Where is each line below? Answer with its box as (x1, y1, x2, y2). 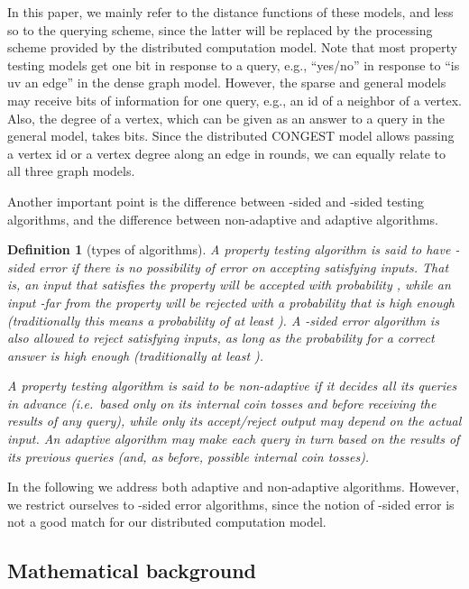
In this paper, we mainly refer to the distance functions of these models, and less (7, 3, 454, 21)
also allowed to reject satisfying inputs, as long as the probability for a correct (7, 328, 435, 347)
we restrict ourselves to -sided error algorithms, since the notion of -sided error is (7, 494, 455, 513)
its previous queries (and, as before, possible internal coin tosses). (7, 446, 370, 465)
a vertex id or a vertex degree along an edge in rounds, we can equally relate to (7, 143, 446, 162)
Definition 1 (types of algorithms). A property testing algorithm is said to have (7, 240, 451, 259)
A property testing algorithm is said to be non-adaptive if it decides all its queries (7, 376, 457, 395)
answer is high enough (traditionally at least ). (7, 345, 264, 364)
